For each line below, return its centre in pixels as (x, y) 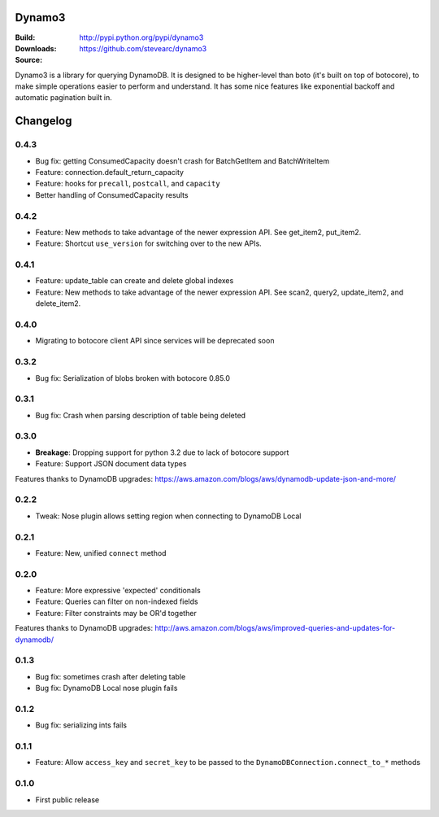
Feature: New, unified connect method (101, 553)
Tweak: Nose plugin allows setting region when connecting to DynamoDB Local (168, 516)
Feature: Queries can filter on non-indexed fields (117, 601)
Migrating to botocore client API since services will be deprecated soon (155, 341)
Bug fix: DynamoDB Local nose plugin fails (106, 688)
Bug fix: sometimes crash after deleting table (111, 676)
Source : (29, 60)
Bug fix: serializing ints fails (81, 725)
